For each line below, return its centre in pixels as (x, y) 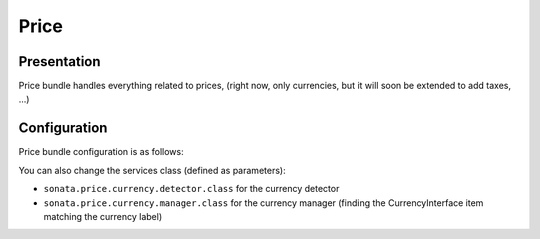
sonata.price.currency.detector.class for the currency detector (191, 189)
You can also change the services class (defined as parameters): (152, 170)
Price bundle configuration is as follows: (101, 152)
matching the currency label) (103, 216)
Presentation (59, 61)
